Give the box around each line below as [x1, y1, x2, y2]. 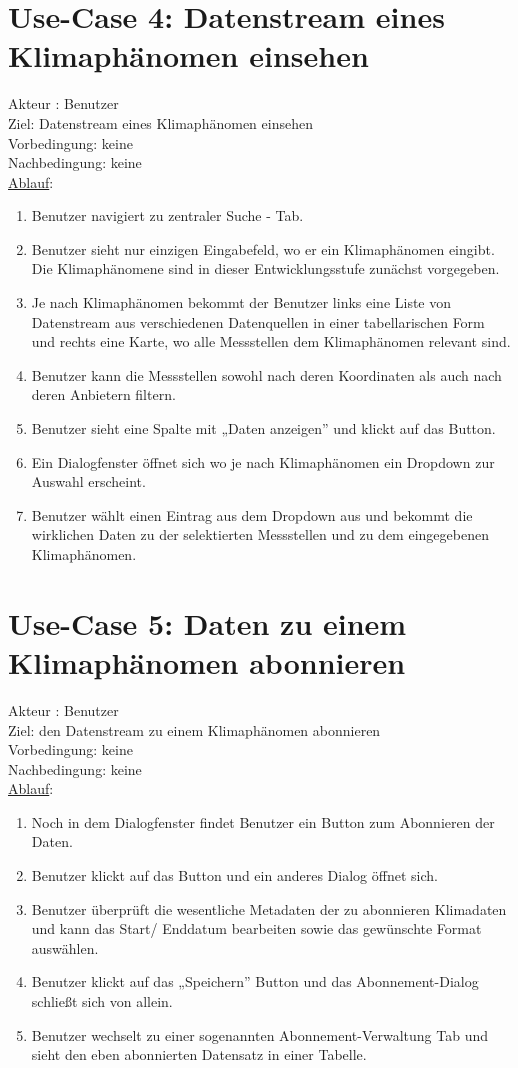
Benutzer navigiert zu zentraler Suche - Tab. [31, 205, 304, 226]
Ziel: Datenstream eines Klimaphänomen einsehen [8, 112, 313, 133]
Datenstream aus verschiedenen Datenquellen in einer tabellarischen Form [31, 311, 485, 332]
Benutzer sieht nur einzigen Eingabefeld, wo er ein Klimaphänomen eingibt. [31, 238, 495, 259]
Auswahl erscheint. [31, 471, 146, 492]
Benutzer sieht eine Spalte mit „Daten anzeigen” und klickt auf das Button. [31, 418, 496, 439]
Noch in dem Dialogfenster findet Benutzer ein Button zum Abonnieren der [31, 811, 495, 832]
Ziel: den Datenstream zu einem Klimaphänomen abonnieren [8, 719, 381, 740]
